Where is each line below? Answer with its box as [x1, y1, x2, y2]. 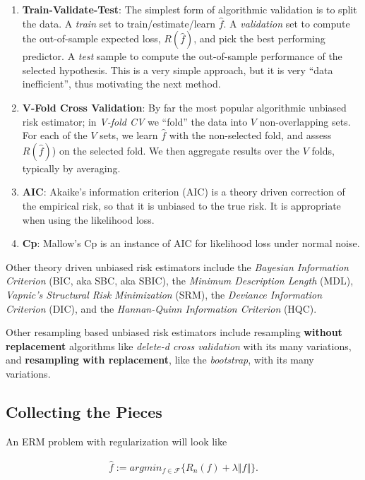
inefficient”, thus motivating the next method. [22, 76, 221, 91]
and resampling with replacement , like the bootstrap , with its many [6, 352, 314, 367]
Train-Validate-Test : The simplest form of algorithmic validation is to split [22, 2, 357, 16]
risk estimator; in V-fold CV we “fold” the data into [22, 114, 248, 128]
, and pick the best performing [193, 31, 325, 46]
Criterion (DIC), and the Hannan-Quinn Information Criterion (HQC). [6, 301, 317, 316]
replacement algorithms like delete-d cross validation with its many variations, [6, 338, 352, 353]
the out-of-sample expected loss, [22, 31, 161, 46]
